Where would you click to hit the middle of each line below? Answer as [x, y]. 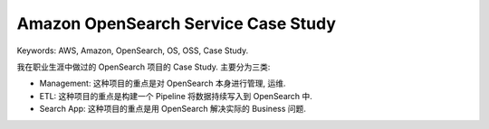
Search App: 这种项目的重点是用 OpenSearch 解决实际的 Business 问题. [173, 109]
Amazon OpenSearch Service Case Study [177, 23]
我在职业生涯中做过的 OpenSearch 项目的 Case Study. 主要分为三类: [144, 67]
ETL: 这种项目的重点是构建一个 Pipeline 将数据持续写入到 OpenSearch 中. [176, 96]
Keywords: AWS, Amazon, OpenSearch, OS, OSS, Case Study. [133, 51]
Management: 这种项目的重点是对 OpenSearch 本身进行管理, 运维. [163, 83]
